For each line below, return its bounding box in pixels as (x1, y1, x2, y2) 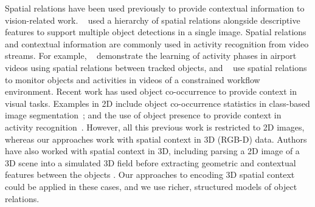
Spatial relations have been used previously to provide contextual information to (5, 2, 305, 14)
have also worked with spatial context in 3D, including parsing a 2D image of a (5, 144, 300, 157)
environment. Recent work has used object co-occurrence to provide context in (5, 85, 297, 98)
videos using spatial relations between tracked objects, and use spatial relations (5, 61, 307, 73)
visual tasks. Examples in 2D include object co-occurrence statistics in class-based (5, 97, 310, 109)
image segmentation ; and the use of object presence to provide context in (5, 109, 282, 121)
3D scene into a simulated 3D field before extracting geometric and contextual (5, 156, 296, 169)
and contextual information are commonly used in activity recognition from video (5, 37, 309, 50)
